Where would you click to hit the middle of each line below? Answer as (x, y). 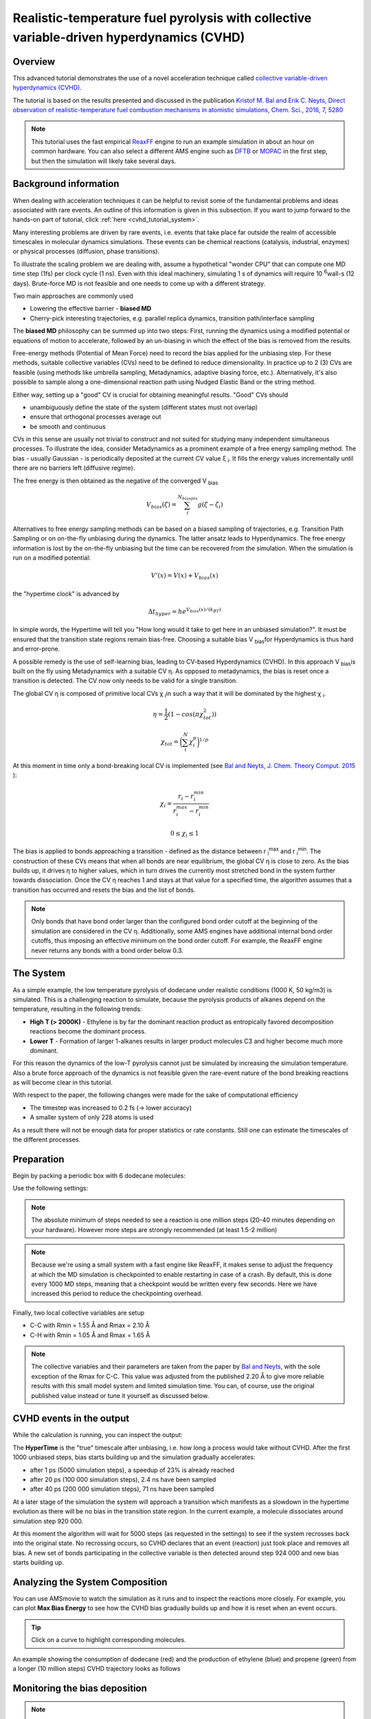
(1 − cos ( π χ (186, 714)
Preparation (38, 1159)
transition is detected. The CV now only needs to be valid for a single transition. (125, 681)
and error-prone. (36, 649)
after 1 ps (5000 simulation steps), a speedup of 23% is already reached (132, 1470)
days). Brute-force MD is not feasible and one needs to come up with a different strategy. (139, 283)
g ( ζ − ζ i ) (210, 505)
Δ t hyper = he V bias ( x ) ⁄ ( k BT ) (184, 612)
